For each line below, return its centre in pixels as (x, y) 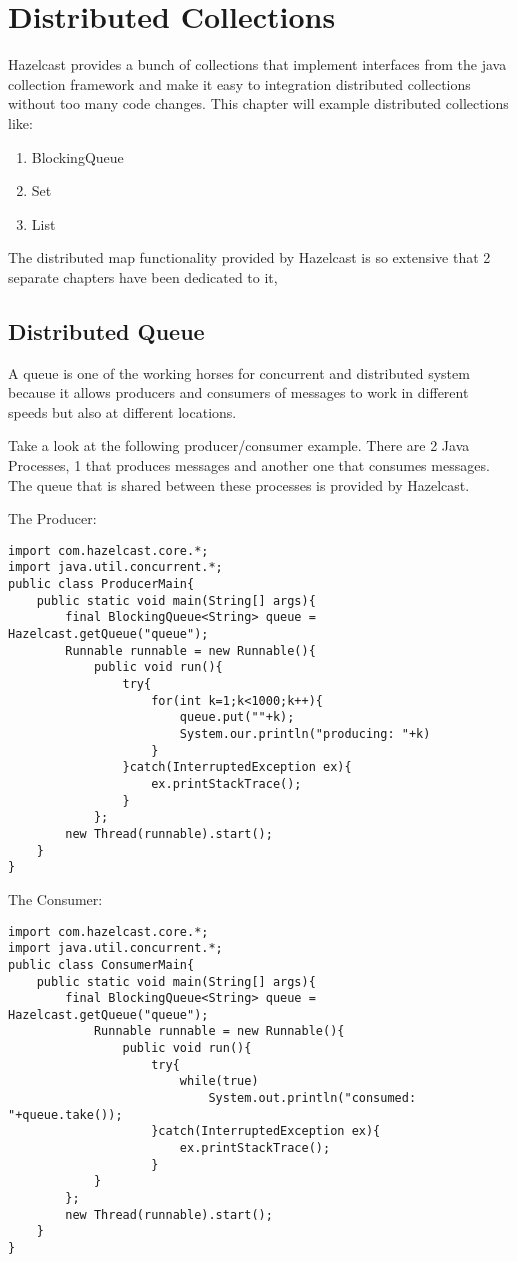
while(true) (219, 1081)
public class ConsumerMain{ (101, 964)
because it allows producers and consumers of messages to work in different (238, 392)
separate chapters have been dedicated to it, (143, 276)
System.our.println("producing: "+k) (305, 734)
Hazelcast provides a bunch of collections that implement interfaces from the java (257, 64)
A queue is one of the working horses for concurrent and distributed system (239, 372)
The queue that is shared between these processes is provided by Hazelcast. (239, 484)
